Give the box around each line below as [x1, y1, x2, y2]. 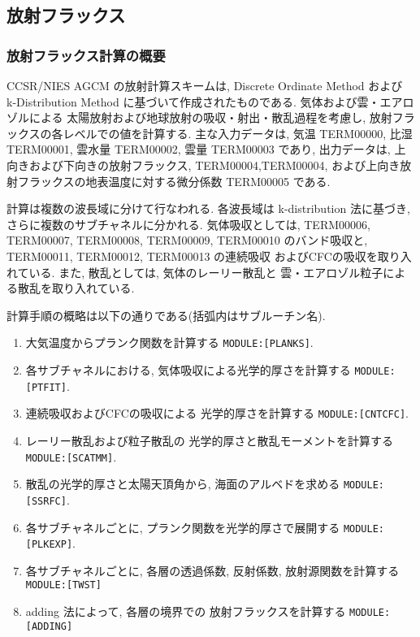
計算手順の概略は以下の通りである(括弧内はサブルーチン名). [6, 306, 326, 323]
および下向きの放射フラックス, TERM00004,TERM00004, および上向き [28, 156, 401, 173]
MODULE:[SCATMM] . [25, 448, 117, 465]
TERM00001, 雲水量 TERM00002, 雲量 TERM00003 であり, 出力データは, [6, 141, 391, 158]
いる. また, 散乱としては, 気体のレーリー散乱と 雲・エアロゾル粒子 [28, 263, 383, 280]
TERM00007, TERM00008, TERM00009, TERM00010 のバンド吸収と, [6, 232, 368, 249]
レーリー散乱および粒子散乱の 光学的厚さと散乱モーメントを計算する [25, 431, 393, 448]
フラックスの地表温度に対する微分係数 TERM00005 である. [17, 172, 331, 189]
